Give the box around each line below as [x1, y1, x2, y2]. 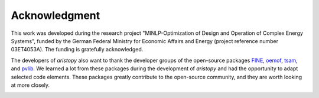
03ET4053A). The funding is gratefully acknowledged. [11, 46, 144, 53]
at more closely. [11, 81, 50, 89]
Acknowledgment [11, 9, 100, 22]
